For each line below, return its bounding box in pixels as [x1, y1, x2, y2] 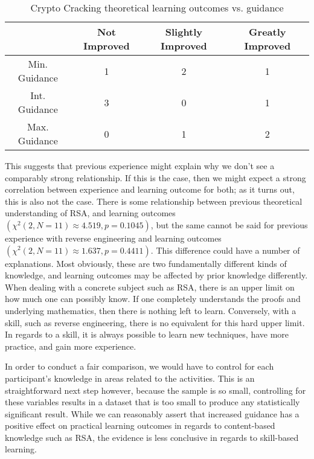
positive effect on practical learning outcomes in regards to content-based [5, 419, 275, 432]
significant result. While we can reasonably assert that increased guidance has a [5, 407, 300, 420]
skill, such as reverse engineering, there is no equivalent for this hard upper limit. [5, 316, 305, 329]
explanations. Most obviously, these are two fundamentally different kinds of [5, 257, 287, 269]
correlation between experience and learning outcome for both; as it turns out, [5, 183, 295, 196]
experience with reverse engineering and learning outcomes [5, 231, 222, 244]
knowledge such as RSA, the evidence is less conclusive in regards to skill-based [5, 431, 299, 443]
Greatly [249, 25, 286, 39]
